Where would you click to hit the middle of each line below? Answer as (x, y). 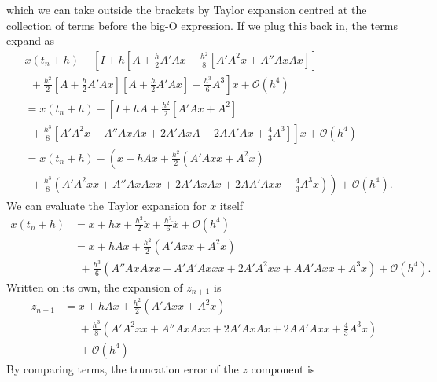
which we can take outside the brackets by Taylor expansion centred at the (187, 9)
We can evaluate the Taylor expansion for (106, 205)
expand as (31, 40)
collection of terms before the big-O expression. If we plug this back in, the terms (202, 25)
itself (231, 205)
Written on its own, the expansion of (95, 286)
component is (283, 368)
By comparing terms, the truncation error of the (123, 368)
